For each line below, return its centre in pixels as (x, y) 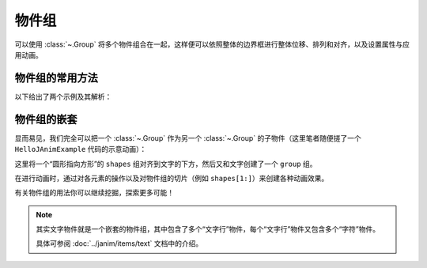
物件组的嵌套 (46, 119)
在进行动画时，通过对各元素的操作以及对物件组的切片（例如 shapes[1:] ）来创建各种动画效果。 (172, 178)
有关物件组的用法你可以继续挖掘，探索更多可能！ (94, 193)
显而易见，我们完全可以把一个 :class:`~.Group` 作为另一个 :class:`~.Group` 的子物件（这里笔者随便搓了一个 (188, 138)
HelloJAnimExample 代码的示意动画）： (81, 149)
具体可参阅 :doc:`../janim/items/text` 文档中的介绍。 (119, 243)
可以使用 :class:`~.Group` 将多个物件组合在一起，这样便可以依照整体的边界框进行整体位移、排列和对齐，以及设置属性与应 (212, 44)
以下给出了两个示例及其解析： (63, 96)
